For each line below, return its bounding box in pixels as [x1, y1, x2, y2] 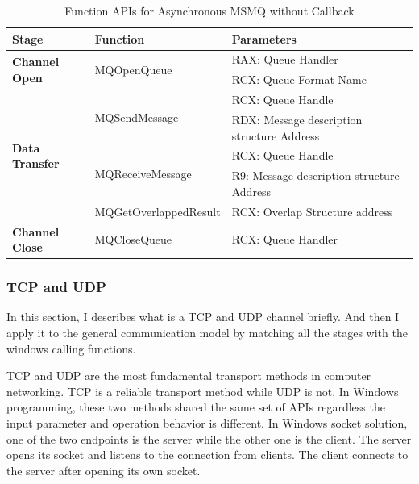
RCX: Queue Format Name [231, 71, 367, 88]
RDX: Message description [231, 111, 363, 127]
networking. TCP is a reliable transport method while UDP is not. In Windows [6, 382, 399, 399]
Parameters [231, 30, 297, 47]
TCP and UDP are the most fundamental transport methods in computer [6, 367, 371, 384]
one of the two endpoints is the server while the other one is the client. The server [6, 430, 412, 447]
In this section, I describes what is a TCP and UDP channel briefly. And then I [6, 308, 400, 325]
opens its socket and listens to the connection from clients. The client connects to [6, 446, 409, 463]
